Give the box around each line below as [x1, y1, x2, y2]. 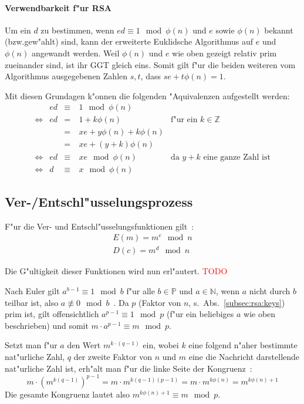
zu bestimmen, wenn [40, 23, 114, 36]
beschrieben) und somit [5, 319, 89, 331]
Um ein [5, 23, 31, 36]
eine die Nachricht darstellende [188, 351, 300, 363]
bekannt [264, 23, 293, 36]
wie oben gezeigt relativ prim [172, 46, 277, 59]
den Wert [67, 339, 101, 351]
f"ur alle [126, 285, 155, 297]
